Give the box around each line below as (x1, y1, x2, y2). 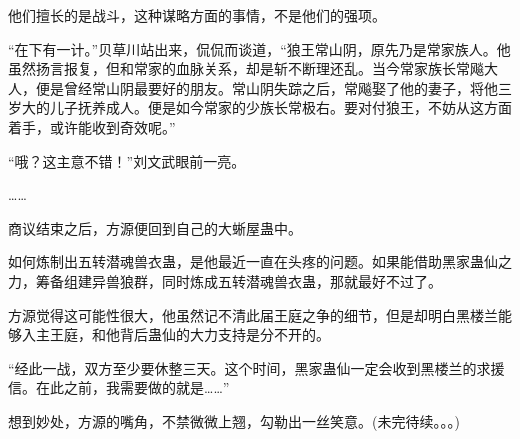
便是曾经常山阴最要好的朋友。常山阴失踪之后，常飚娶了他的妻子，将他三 (35, 77, 512, 98)
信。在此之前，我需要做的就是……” (8, 377, 230, 398)
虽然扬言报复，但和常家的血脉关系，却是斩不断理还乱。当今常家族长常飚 (8, 58, 484, 79)
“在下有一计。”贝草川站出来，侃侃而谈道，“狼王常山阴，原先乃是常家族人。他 (8, 38, 511, 59)
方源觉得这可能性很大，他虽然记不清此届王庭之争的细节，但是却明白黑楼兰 (8, 304, 498, 325)
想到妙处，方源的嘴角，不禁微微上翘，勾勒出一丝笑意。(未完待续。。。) (8, 410, 460, 431)
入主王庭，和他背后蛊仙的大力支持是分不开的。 (21, 324, 330, 345)
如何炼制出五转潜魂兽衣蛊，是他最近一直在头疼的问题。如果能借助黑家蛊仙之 (8, 251, 512, 272)
